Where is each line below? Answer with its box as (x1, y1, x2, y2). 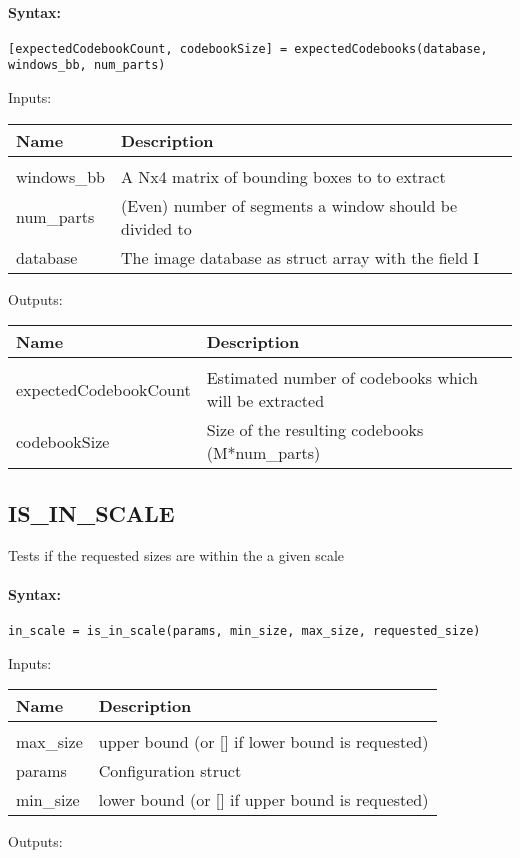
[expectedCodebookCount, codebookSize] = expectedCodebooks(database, (8, 41, 488, 56)
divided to (121, 216, 192, 240)
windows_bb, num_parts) (8, 58, 166, 73)
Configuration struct (98, 759, 242, 783)
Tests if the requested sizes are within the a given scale (8, 544, 345, 565)
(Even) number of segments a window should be (121, 193, 458, 217)
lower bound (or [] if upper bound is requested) (98, 788, 429, 812)
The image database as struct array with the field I (121, 245, 480, 269)
